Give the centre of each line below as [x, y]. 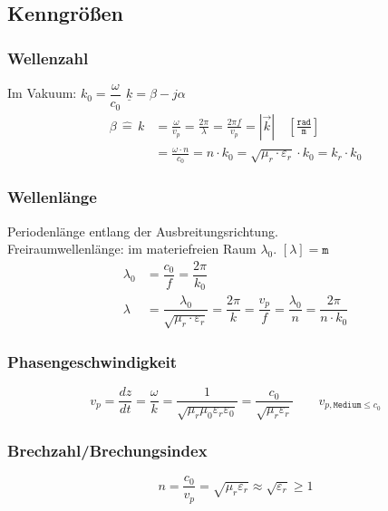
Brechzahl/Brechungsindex [107, 451]
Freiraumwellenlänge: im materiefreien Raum [132, 249]
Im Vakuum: [42, 93]
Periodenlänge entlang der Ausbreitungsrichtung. [143, 231]
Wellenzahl [48, 58]
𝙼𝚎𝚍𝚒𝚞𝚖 [347, 405]
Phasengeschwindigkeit [92, 362]
